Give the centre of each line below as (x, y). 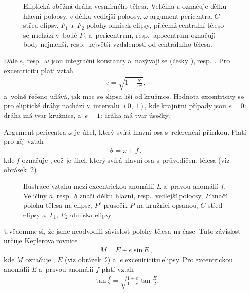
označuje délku (205, 6)
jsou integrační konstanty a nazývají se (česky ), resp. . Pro (140, 60)
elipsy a (35, 214)
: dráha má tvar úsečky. (135, 115)
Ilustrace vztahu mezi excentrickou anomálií (89, 186)
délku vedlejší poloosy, (108, 15)
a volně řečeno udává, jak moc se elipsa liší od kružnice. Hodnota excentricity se (124, 96)
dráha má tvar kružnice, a (43, 115)
